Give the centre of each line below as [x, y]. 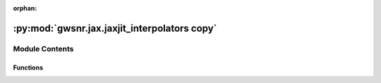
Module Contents [43, 49]
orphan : [25, 8]
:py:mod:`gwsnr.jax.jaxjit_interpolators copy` [115, 28]
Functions [28, 68]
